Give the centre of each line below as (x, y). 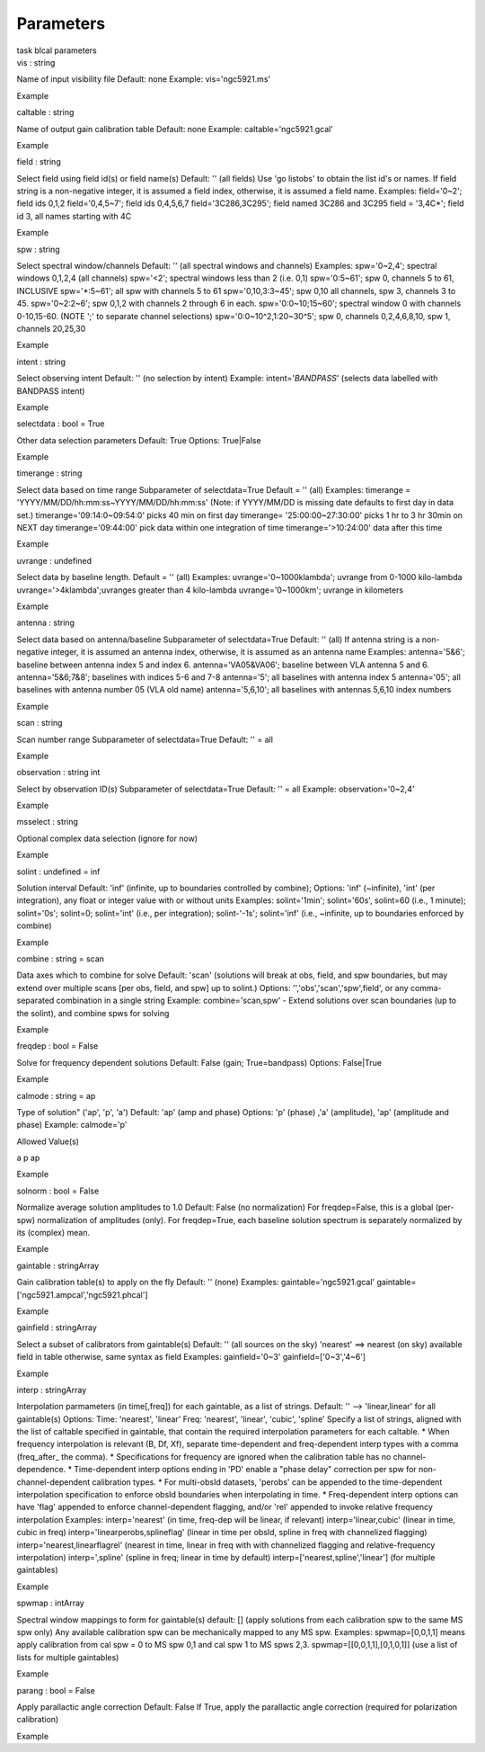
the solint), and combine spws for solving (93, 1013)
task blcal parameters (57, 50)
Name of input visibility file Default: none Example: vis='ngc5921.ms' (144, 79)
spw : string (38, 249)
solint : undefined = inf (58, 872)
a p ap (28, 1158)
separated (35, 1001)
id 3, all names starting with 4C (74, 216)
